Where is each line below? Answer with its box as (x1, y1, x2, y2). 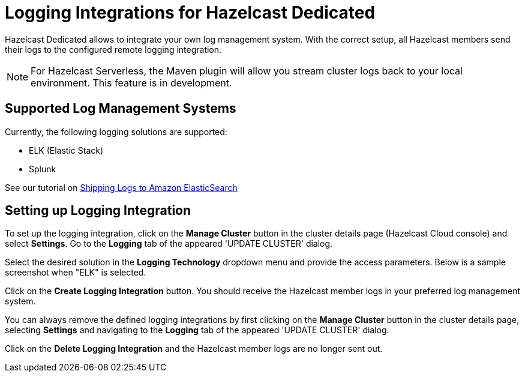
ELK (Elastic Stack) (29, 145, 104, 155)
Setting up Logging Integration (5, 203, 191, 219)
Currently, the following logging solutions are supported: (5, 126, 227, 137)
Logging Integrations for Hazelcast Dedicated (5, 2, 376, 23)
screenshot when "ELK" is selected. (5, 267, 146, 278)
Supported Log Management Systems (5, 101, 236, 116)
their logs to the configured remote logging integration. (5, 44, 222, 55)
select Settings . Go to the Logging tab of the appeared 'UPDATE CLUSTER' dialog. (5, 238, 333, 249)
